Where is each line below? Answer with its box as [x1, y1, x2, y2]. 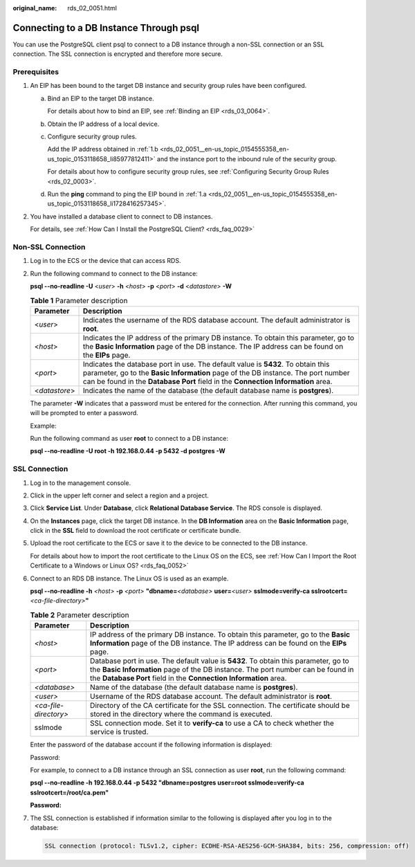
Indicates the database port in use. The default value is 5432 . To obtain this [83, 359, 330, 369]
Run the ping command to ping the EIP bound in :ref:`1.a [47, 190, 207, 198]
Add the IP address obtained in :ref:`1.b [47, 145, 158, 154]
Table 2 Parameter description [30, 610, 129, 619]
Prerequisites [12, 67, 59, 77]
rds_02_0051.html [67, 4, 118, 12]
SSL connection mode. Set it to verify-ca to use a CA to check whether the [90, 718, 335, 728]
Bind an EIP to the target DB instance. [47, 94, 155, 102]
